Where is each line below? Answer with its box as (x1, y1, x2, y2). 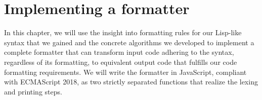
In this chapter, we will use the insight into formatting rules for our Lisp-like (4, 27, 242, 38)
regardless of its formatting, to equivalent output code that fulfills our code (4, 56, 237, 67)
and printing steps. (4, 86, 62, 96)
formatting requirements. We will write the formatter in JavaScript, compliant (4, 66, 247, 77)
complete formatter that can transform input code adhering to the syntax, (4, 47, 234, 57)
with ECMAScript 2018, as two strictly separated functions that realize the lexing (4, 76, 258, 87)
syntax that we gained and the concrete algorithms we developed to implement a (4, 37, 254, 47)
